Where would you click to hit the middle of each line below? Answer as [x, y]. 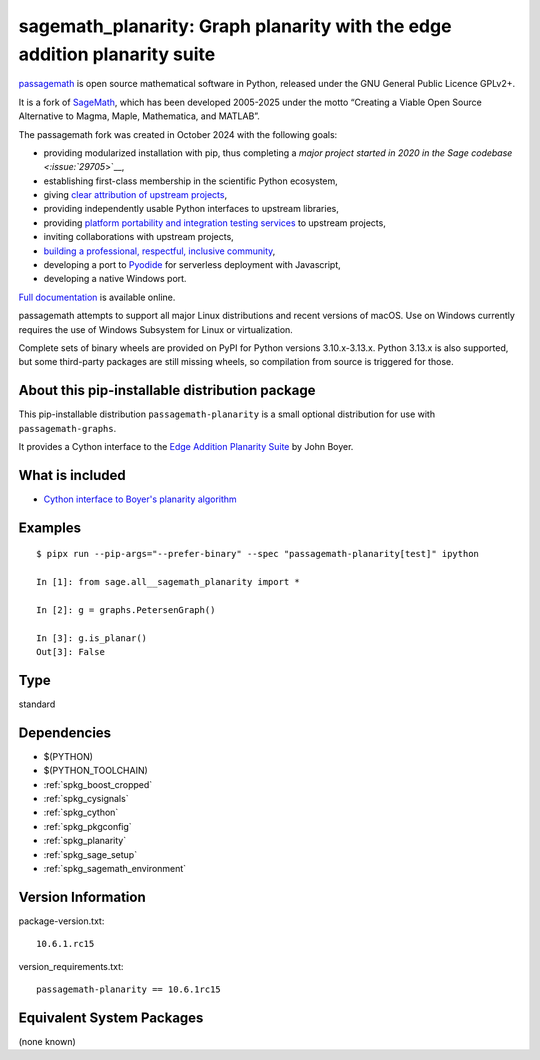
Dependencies [65, 732]
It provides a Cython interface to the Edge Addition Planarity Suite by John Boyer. [186, 447]
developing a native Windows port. [115, 279]
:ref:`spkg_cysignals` [86, 799]
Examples [50, 527]
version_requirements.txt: [71, 966]
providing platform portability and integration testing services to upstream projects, [215, 222]
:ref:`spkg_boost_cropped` [98, 784]
